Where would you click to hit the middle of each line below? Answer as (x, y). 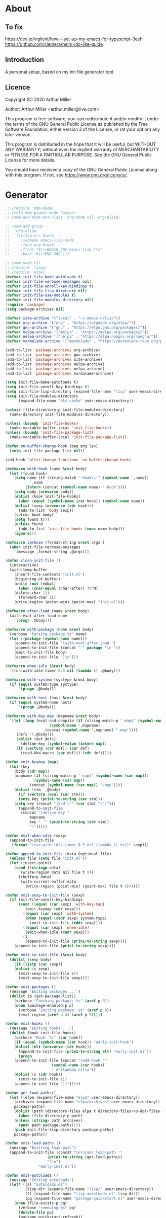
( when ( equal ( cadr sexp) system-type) (66, 918)
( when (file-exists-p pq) (41, 1203)
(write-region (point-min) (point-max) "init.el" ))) (69, 602)
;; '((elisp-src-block (30, 236)
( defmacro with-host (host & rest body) (46, 698)
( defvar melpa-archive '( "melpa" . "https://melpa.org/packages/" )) (77, 332)
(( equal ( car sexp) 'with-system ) (58, 914)
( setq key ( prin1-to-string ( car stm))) (60, 799)
